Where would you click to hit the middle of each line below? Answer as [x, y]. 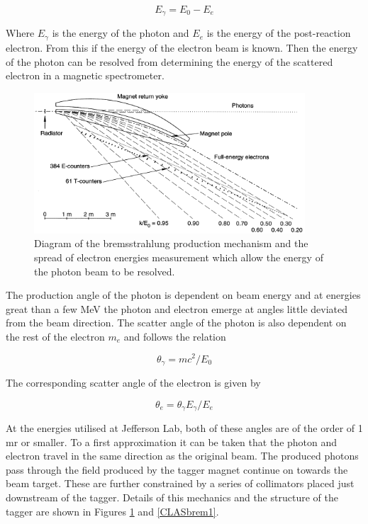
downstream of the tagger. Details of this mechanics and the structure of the [172, 497]
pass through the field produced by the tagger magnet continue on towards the [177, 469]
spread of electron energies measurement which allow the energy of [179, 257]
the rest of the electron [55, 336]
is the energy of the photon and [121, 33]
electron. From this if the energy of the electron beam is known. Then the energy [182, 47]
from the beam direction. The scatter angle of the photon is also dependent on [176, 323]
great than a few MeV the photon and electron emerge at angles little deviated [177, 308]
